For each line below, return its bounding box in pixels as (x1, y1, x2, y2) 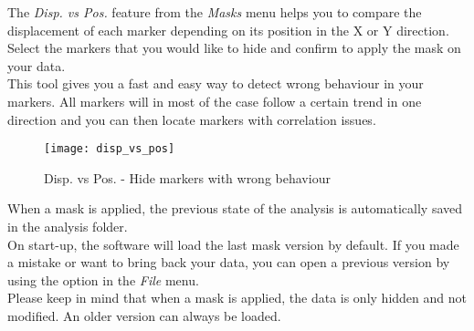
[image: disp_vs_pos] (44, 142, 175, 156)
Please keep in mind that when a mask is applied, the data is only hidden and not (7, 288, 467, 307)
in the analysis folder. (7, 217, 128, 235)
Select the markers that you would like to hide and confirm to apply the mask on (7, 38, 461, 57)
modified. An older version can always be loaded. (7, 305, 281, 325)
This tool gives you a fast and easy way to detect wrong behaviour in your (7, 74, 424, 93)
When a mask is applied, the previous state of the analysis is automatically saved (7, 199, 463, 218)
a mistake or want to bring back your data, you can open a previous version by (7, 253, 450, 272)
